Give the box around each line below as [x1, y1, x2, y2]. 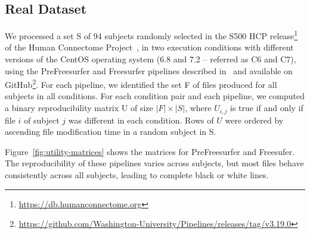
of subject [24, 113, 60, 126]
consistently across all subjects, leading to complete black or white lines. [5, 168, 269, 181]
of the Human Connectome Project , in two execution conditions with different [5, 41, 294, 53]
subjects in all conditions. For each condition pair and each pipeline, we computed [5, 90, 305, 102]
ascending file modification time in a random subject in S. [5, 125, 216, 138]
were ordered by [225, 113, 284, 126]
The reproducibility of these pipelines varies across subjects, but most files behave [5, 157, 304, 169]
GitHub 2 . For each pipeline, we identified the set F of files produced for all [5, 77, 277, 90]
